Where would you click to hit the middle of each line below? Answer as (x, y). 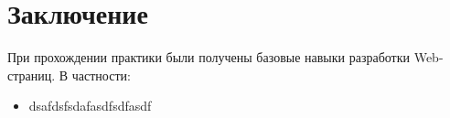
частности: (101, 75)
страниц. (32, 75)
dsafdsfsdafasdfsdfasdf (90, 106)
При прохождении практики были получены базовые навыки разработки (209, 57)
